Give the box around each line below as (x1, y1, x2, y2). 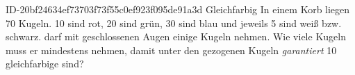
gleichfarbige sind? (6, 56, 84, 71)
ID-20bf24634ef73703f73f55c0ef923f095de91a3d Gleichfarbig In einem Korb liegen (6, 2, 350, 16)
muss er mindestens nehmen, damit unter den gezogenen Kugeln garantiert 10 (6, 42, 337, 57)
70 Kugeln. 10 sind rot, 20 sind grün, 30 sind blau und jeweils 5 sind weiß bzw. (6, 15, 342, 30)
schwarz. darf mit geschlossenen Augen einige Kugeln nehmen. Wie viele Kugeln (6, 29, 346, 44)
